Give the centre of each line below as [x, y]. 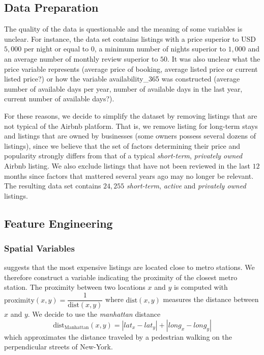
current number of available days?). [59, 99]
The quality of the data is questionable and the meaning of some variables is [123, 29]
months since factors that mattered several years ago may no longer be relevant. [129, 175]
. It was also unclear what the [214, 58]
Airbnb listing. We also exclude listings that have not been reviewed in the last [127, 165]
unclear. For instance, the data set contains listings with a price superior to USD [130, 38]
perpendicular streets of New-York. [58, 347]
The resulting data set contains [53, 186]
